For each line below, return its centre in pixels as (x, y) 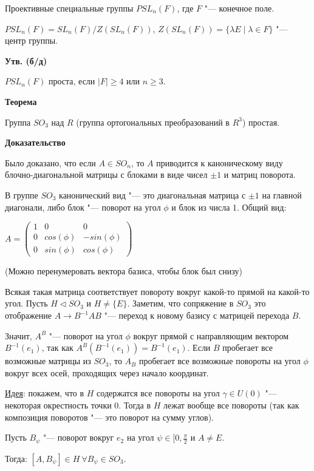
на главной (282, 195)
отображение (28, 315)
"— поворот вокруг (78, 437)
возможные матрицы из (48, 361)
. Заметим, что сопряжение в (180, 303)
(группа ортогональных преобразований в (153, 122)
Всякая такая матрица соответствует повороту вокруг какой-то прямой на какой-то (157, 291)
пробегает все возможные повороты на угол (220, 361)
